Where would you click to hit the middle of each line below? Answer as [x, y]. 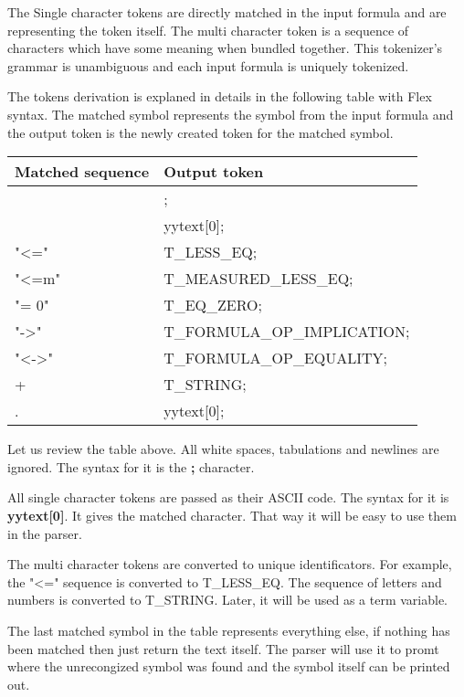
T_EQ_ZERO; [213, 305]
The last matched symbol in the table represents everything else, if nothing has [229, 630]
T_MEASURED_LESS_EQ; [258, 279]
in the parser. [45, 533]
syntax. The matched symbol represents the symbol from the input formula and [231, 114]
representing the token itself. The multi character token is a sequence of [208, 30]
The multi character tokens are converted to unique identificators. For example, [230, 564]
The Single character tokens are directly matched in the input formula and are [227, 12]
